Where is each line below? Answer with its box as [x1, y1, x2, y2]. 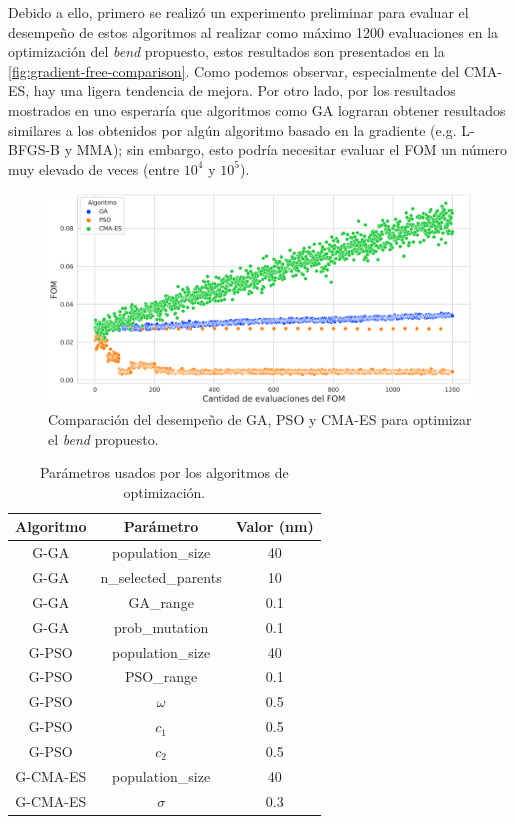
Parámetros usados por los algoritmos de [39, 462, 289, 483]
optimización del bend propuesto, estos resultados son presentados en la [8, 41, 445, 62]
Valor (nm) [235, 516, 314, 537]
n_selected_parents [100, 567, 222, 587]
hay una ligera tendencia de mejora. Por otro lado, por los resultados [33, 80, 456, 101]
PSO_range [125, 666, 198, 687]
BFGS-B [8, 139, 61, 160]
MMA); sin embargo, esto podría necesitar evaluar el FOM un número [76, 139, 508, 160]
